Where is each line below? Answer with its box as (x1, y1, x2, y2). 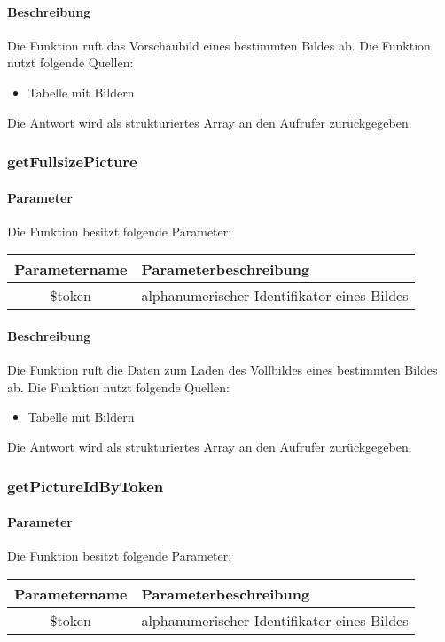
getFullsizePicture (7, 151, 137, 173)
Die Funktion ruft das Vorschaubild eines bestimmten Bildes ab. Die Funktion (7, 35, 431, 54)
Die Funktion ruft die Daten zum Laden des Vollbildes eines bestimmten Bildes (7, 360, 438, 379)
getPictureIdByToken (7, 475, 164, 497)
